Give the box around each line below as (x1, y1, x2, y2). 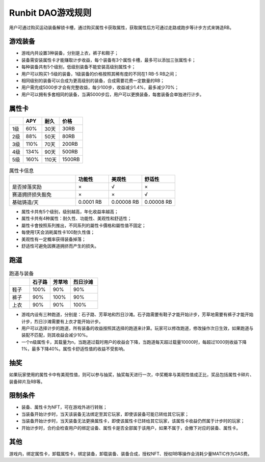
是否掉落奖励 (12, 184, 42, 190)
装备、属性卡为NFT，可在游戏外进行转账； (21, 404, 107, 410)
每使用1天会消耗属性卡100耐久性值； (21, 229, 95, 235)
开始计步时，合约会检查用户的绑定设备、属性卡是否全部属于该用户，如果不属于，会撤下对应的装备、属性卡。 (21, 425, 240, 431)
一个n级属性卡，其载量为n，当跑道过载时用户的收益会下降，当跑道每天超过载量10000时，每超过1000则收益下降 (21, 339, 247, 345)
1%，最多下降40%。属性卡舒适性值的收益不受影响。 (21, 346, 128, 352)
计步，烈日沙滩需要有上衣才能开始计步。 (21, 318, 103, 324)
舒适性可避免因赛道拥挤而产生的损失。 (21, 243, 99, 249)
